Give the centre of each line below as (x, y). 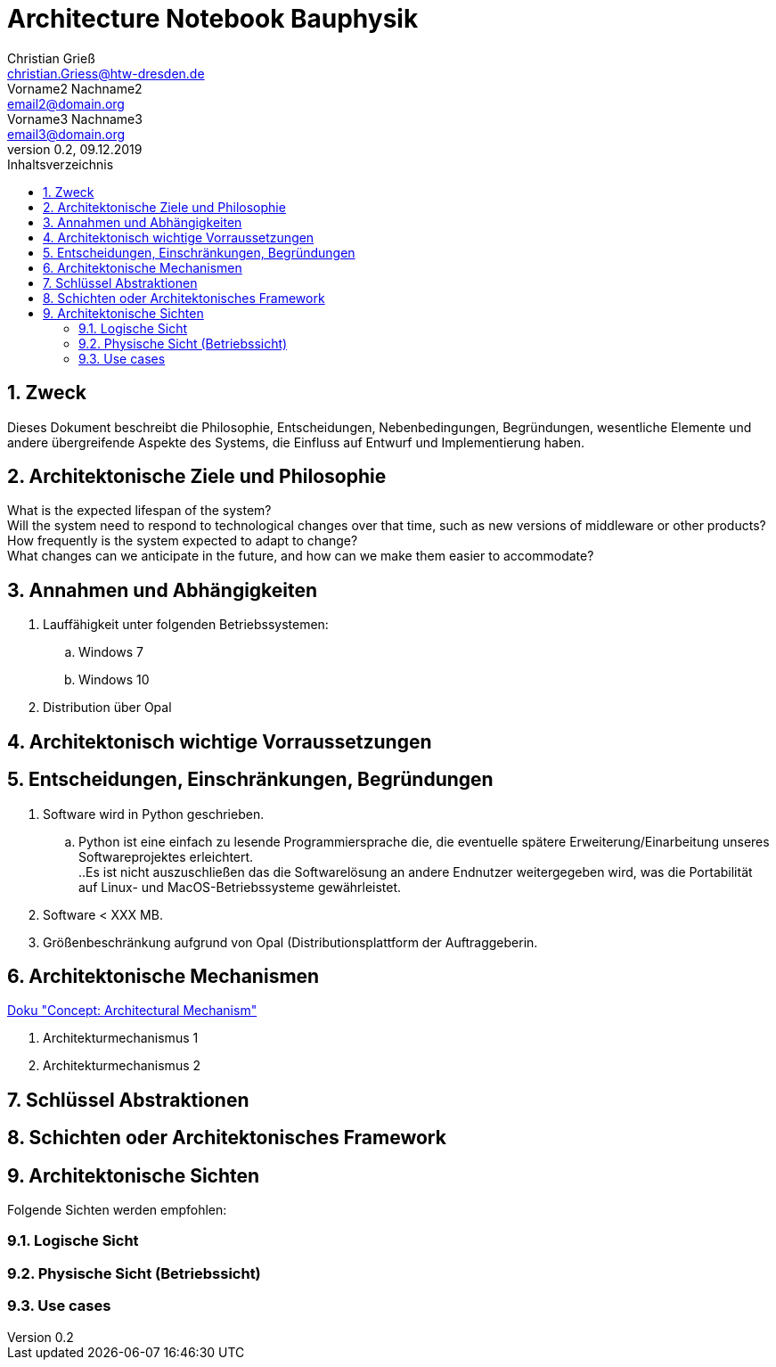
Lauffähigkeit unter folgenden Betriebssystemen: (186, 625)
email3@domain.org (66, 134)
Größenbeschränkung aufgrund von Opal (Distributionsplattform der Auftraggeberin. (290, 942)
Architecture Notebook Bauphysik (213, 19)
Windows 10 (114, 680)
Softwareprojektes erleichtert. (166, 856)
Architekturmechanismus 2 (122, 1066)
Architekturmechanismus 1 (121, 1038)
